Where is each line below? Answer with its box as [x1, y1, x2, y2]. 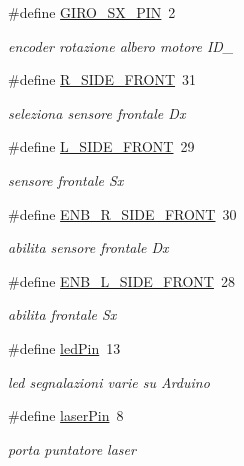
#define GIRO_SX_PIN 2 [8, 2, 176, 22]
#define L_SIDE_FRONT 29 [8, 136, 195, 157]
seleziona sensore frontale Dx [8, 102, 186, 123]
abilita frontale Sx [8, 304, 117, 325]
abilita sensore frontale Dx [8, 237, 169, 258]
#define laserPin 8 [8, 405, 124, 426]
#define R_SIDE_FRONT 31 [8, 69, 197, 90]
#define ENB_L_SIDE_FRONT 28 [8, 270, 235, 291]
